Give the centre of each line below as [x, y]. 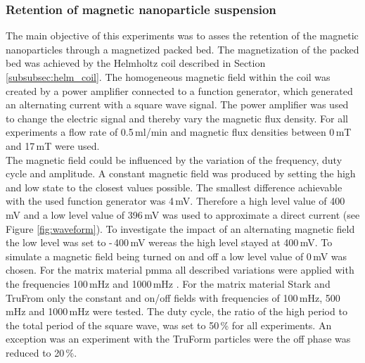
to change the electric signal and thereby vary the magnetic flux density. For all [177, 118]
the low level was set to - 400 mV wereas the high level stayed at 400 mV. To [169, 242]
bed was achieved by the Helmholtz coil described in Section [136, 63]
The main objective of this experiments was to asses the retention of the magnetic [182, 36]
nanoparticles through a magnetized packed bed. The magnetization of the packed [182, 49]
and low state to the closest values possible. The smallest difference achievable [174, 187]
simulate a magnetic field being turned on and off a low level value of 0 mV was [177, 256]
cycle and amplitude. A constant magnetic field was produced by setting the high [181, 173]
